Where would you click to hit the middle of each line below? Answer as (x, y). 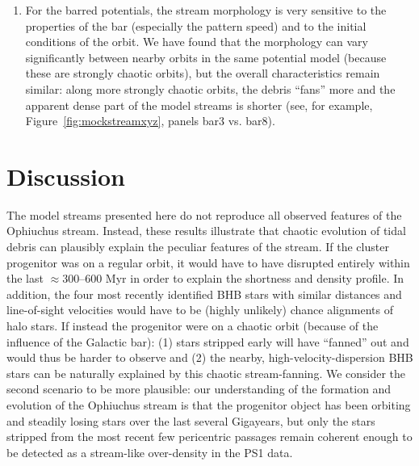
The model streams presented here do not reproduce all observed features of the (204, 214)
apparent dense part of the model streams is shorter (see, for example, (199, 105)
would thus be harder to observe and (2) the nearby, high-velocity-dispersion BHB (210, 357)
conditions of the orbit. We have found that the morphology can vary (197, 42)
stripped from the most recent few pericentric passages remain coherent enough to (209, 437)
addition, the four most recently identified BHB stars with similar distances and (204, 294)
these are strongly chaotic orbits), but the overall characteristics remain (203, 73)
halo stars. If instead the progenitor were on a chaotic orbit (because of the (193, 326)
